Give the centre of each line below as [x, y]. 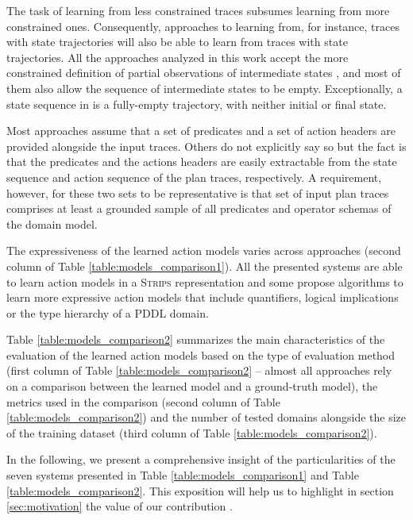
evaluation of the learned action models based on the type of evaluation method [201, 354]
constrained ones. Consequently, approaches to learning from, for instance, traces [203, 26]
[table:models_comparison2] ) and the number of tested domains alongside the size [206, 417]
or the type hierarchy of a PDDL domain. [108, 312]
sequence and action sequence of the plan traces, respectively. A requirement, [194, 177]
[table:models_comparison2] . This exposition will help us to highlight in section [200, 490]
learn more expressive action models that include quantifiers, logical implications [203, 297]
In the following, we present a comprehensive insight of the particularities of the [201, 459]
